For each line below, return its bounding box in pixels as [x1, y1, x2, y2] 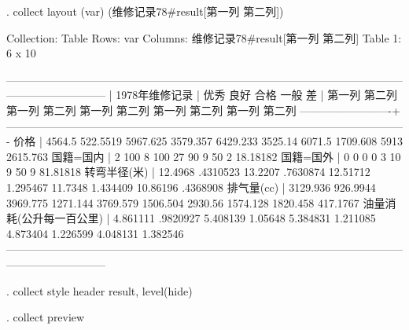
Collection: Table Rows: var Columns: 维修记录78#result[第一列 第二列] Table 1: [6, 29, 402, 46]
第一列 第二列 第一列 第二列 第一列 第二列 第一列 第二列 [6, 101, 297, 118]
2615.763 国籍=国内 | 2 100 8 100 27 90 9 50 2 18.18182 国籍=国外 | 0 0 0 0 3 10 [6, 148, 401, 164]
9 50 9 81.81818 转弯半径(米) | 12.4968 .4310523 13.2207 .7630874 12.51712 [6, 163, 370, 180]
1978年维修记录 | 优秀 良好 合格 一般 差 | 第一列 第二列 [116, 86, 397, 103]
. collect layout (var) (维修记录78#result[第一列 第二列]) [6, 3, 284, 19]
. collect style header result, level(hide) [6, 282, 193, 299]
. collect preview [6, 309, 85, 325]
